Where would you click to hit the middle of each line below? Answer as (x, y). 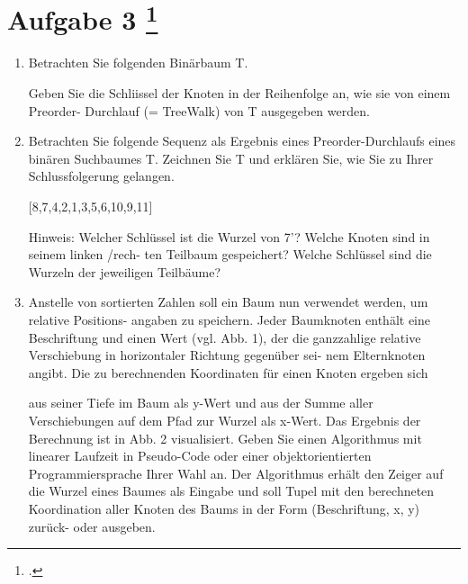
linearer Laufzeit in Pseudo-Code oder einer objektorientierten (200, 456)
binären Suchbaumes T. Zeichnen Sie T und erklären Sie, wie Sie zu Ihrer (231, 158)
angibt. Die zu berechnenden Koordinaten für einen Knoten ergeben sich (228, 372)
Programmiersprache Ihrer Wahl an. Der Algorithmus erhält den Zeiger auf (236, 473)
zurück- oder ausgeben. (92, 526)
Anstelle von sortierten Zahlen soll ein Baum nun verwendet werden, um (228, 302)
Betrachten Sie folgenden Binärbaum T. (138, 63)
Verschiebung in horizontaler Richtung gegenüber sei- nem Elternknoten (227, 355)
